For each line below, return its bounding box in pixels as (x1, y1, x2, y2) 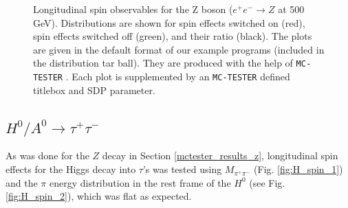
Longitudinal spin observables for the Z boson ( (33, 2, 233, 16)
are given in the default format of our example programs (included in (33, 42, 325, 56)
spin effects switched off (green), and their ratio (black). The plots (33, 29, 312, 43)
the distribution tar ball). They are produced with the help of (33, 56, 293, 70)
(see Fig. (249, 175, 285, 189)
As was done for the (6, 148, 89, 163)
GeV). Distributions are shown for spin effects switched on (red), (33, 15, 305, 30)
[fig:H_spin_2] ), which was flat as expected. (6, 189, 192, 203)
